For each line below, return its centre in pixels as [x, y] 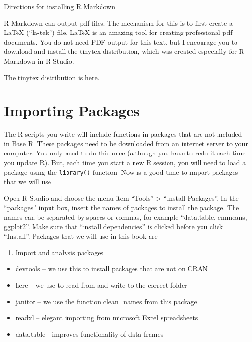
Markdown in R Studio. [39, 60]
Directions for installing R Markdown [59, 6]
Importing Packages [72, 111]
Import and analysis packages [59, 252]
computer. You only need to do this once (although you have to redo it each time [125, 153]
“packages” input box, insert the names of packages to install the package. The [122, 207]
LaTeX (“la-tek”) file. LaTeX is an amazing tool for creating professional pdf [118, 32]
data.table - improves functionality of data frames [89, 333]
